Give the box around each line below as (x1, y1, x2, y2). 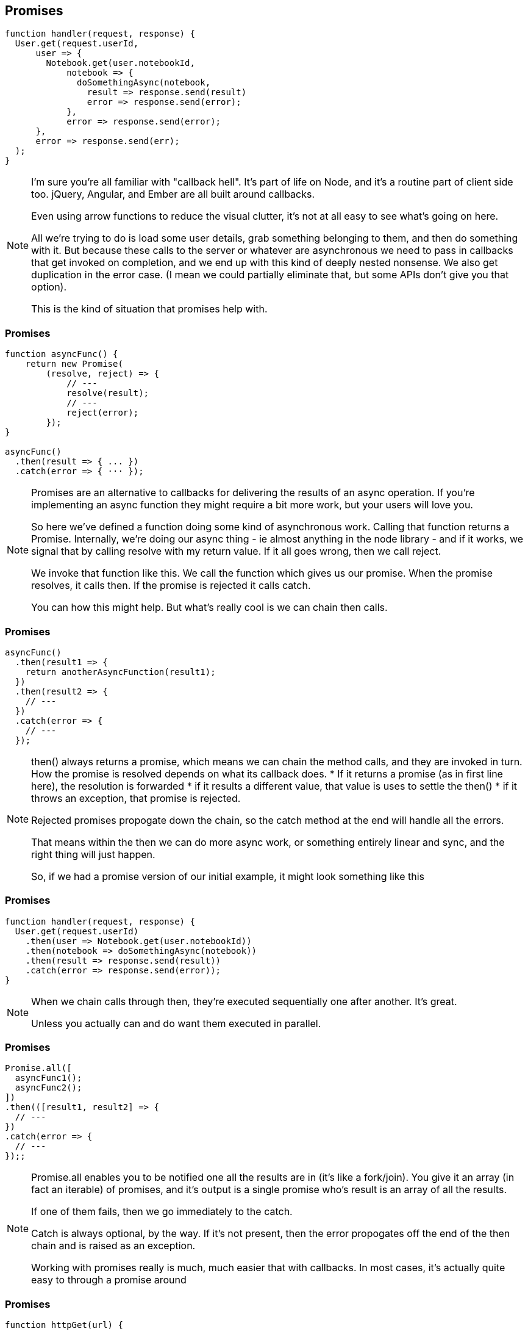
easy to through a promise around (31, 1274, 187, 1286)
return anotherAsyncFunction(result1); (25, 666, 216, 677)
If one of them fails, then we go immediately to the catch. (31, 1205, 293, 1218)
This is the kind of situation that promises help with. (31, 303, 268, 316)
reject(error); (66, 408, 139, 418)
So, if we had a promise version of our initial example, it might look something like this (31, 870, 425, 882)
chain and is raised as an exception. (31, 1239, 196, 1252)
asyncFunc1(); (15, 1073, 82, 1083)
